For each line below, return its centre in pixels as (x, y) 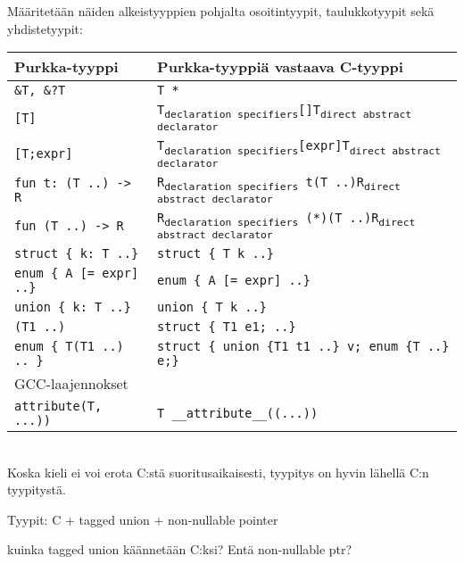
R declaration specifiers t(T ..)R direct (279, 183)
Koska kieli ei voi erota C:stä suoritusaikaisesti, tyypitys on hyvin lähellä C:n (218, 472)
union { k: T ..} (73, 307)
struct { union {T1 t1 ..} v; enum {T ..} (303, 346)
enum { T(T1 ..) (69, 346)
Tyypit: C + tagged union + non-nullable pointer (143, 519)
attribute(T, (58, 406)
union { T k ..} (212, 307)
